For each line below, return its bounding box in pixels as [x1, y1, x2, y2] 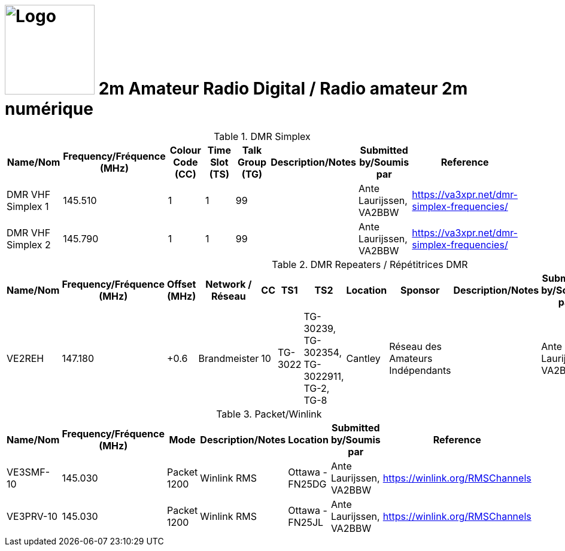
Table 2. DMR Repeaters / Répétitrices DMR [272, 258, 468, 270]
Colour [169, 144, 202, 156]
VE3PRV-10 [7, 510, 57, 522]
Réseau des [389, 340, 442, 352]
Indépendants [389, 364, 451, 376]
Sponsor [400, 284, 440, 296]
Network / [205, 278, 252, 290]
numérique [5, 99, 93, 119]
